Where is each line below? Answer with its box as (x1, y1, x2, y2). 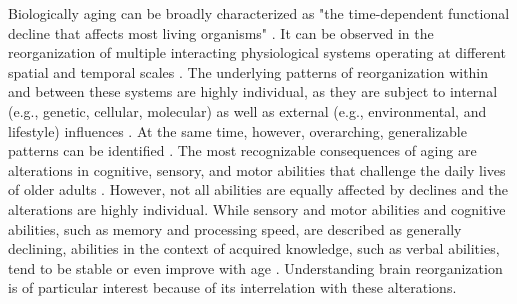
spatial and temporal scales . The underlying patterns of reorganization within (8, 61, 489, 82)
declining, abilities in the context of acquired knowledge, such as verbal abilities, (8, 238, 500, 259)
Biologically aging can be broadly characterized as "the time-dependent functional (8, 3, 510, 23)
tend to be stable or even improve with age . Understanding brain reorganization (8, 257, 503, 278)
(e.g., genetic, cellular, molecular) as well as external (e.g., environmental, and (8, 100, 487, 121)
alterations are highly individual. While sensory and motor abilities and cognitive (8, 198, 506, 219)
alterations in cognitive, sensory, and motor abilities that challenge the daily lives (8, 159, 506, 180)
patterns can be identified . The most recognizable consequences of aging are (8, 140, 477, 161)
